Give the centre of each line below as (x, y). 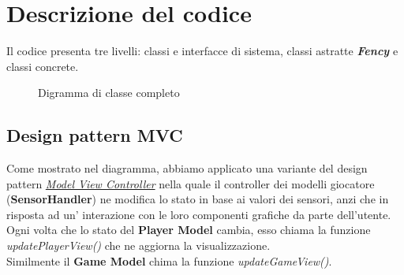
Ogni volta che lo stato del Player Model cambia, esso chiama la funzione (189, 230)
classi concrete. (43, 66)
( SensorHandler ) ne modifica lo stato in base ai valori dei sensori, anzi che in (198, 199)
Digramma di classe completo (109, 93)
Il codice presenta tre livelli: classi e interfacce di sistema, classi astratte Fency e (202, 51)
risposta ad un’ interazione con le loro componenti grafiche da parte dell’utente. (199, 214)
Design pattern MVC (95, 135)
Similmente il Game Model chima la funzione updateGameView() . (169, 260)
